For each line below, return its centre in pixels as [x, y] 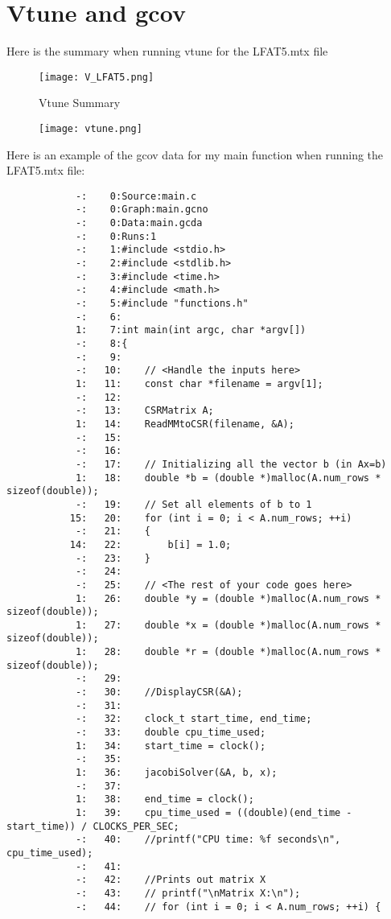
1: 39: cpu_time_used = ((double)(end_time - [214, 813]
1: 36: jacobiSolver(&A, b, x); [176, 773]
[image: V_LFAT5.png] [97, 77]
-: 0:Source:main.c [136, 196]
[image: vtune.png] [91, 128]
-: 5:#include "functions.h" [162, 304]
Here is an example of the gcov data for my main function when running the [195, 154]
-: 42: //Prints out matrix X [171, 880]
